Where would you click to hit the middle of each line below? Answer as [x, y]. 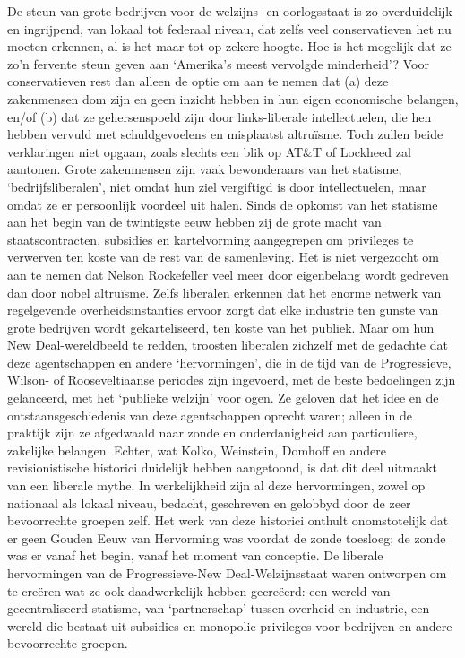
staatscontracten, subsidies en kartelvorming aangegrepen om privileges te [211, 239]
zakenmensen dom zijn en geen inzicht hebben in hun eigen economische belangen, [233, 98]
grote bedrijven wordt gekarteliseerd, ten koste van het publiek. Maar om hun [221, 327]
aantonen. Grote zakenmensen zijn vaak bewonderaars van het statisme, [205, 169]
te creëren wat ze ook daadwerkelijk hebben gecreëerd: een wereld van [199, 590]
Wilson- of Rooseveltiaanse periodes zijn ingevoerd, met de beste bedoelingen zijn [232, 380]
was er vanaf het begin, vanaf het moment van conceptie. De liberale [195, 555]
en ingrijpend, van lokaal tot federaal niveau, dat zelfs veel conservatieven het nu [229, 28]
